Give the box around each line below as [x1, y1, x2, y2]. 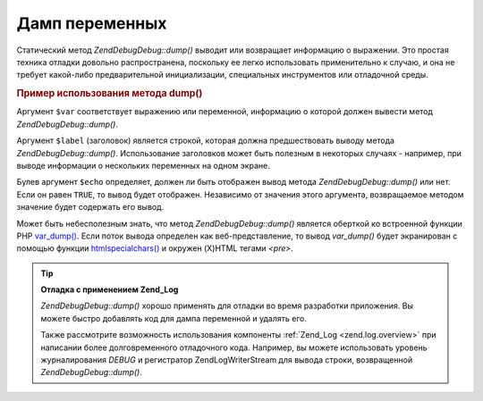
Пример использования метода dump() [16, 88, 203, 100]
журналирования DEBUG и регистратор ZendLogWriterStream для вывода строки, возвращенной [40, 355, 413, 365]
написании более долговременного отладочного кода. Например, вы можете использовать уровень [40, 342, 428, 353]
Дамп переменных [16, 13, 167, 33]
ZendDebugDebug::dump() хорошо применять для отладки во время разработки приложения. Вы [40, 300, 414, 312]
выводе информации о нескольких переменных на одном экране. [16, 160, 270, 171]
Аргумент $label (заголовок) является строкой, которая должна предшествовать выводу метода [16, 135, 395, 146]
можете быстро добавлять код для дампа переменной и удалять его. [40, 313, 308, 323]
